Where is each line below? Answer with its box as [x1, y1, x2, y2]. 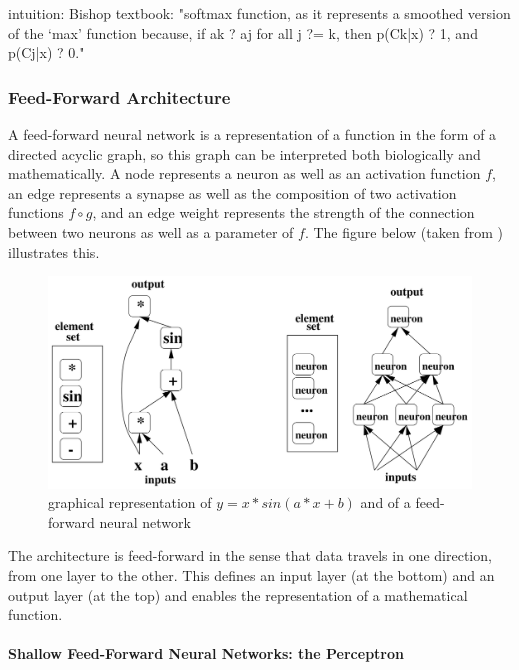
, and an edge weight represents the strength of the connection [92, 202, 475, 223]
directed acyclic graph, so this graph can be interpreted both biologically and [8, 143, 481, 164]
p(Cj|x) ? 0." [8, 42, 85, 63]
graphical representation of [48, 492, 212, 513]
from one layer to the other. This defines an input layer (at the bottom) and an [8, 564, 495, 585]
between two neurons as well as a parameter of [8, 221, 294, 242]
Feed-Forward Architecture [8, 84, 231, 109]
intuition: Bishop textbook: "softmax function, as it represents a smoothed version [8, 3, 511, 23]
